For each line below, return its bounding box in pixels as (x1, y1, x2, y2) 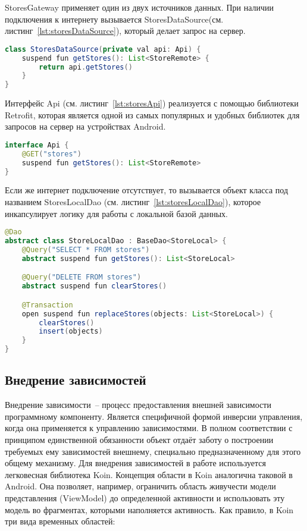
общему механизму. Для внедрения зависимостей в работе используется (5, 457, 266, 469)
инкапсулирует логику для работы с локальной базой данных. (5, 207, 228, 219)
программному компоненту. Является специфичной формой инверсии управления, (5, 410, 303, 422)
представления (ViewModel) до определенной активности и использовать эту (5, 491, 285, 504)
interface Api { (5, 140, 69, 149)
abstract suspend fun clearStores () (21, 282, 167, 291)
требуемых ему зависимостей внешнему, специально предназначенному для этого (5, 445, 301, 457)
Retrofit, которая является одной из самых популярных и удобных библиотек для (5, 108, 300, 121)
